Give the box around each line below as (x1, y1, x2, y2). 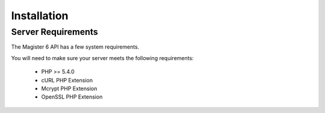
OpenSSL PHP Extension (41, 93, 103, 100)
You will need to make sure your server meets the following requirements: (11, 54, 194, 61)
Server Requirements (11, 26, 99, 37)
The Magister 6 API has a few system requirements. (11, 43, 140, 50)
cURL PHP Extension (41, 76, 93, 84)
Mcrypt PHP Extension (41, 85, 97, 92)
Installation (11, 9, 69, 22)
